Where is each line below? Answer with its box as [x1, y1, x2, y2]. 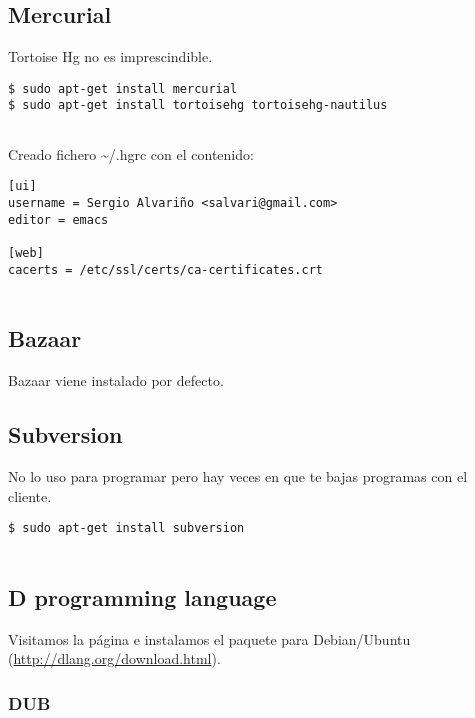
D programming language [8, 581, 277, 612]
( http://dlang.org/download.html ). [8, 648, 221, 669]
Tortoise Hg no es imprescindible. [8, 46, 213, 67]
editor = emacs [8, 212, 109, 227]
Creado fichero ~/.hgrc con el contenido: [8, 143, 254, 164]
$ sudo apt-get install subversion [8, 521, 245, 536]
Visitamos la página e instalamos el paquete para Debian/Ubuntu [8, 628, 411, 649]
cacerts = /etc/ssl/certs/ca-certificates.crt [8, 262, 323, 277]
